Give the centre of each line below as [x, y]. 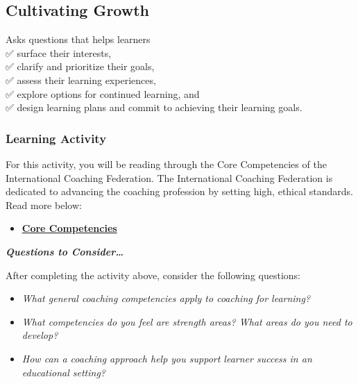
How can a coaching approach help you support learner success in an [167, 358]
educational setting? [64, 372]
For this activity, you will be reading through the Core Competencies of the [166, 164]
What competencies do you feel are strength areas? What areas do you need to [187, 321]
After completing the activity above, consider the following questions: [153, 275]
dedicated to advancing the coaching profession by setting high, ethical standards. [179, 191]
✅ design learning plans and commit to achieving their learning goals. [154, 107]
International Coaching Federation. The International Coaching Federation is [169, 177]
